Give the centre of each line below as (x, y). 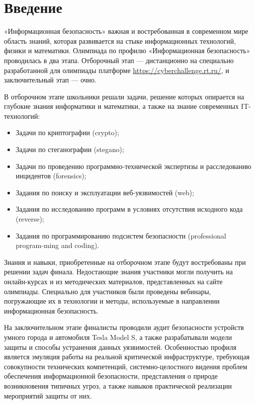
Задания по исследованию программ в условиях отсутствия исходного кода (129, 209)
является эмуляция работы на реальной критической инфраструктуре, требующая (127, 357)
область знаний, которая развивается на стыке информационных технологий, (120, 40)
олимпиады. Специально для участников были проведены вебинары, (108, 291)
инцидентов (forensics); (51, 176)
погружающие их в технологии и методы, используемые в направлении (112, 301)
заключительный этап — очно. (50, 80)
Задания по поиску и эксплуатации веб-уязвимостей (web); (105, 192)
